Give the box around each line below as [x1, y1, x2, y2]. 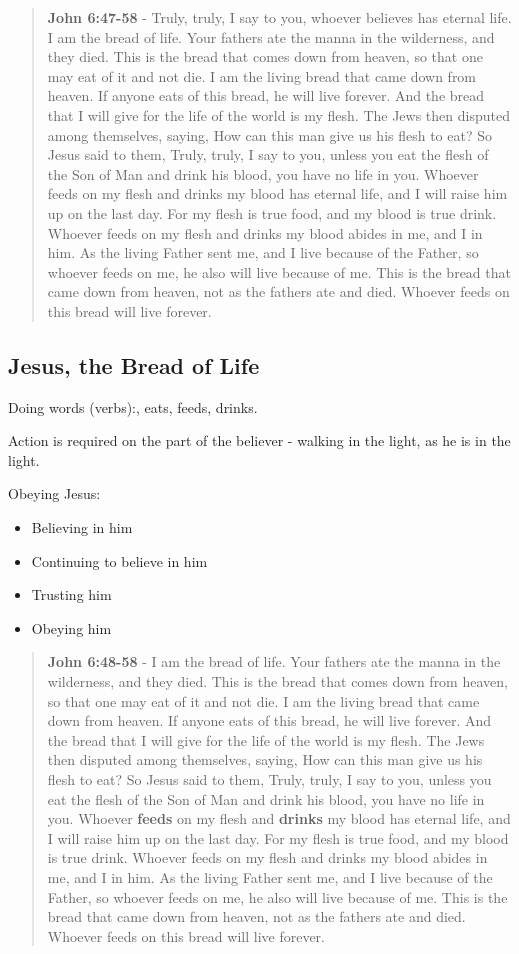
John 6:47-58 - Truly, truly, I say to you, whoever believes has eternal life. [47, 7, 512, 27]
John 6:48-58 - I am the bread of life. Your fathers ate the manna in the [47, 651, 501, 672]
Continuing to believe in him [31, 550, 208, 571]
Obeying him [31, 617, 112, 638]
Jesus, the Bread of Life [8, 349, 260, 380]
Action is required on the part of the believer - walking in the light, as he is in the [8, 430, 511, 451]
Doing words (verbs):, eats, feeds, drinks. [8, 396, 258, 417]
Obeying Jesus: [8, 483, 101, 504]
